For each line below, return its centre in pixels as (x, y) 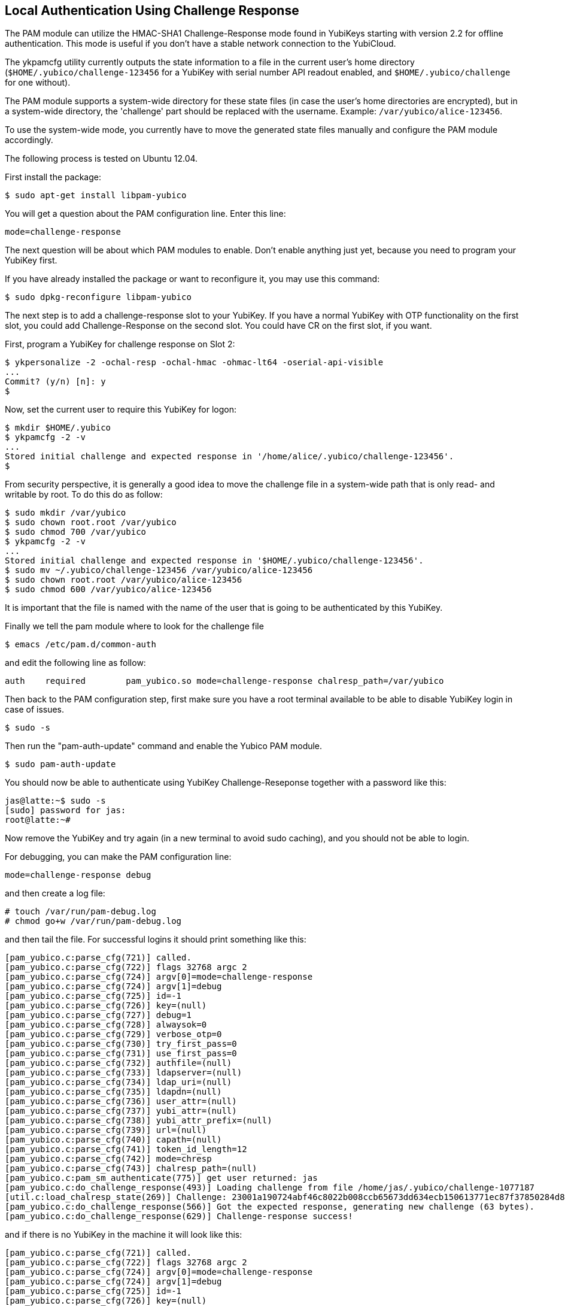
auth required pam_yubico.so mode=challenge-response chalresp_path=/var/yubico (224, 681)
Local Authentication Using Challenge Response (152, 10)
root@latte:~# (38, 820)
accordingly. (29, 140)
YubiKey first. (31, 260)
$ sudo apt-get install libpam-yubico (96, 196)
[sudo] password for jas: (66, 810)
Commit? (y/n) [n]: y (55, 382)
